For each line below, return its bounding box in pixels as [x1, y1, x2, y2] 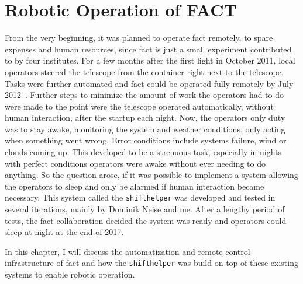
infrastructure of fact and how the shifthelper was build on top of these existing [5, 257, 298, 269]
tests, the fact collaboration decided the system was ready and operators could [5, 214, 287, 226]
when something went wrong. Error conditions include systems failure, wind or [5, 134, 287, 146]
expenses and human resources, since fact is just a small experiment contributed [5, 43, 292, 55]
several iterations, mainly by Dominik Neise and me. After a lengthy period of [5, 203, 285, 215]
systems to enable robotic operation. [5, 268, 135, 281]
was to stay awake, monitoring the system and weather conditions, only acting [5, 122, 285, 135]
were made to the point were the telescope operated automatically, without [5, 100, 274, 112]
